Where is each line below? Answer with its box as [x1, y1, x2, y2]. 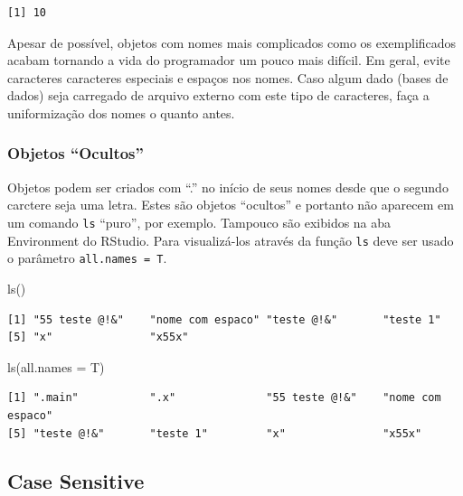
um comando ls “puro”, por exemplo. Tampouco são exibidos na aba [7, 212, 392, 231]
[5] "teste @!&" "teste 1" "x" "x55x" [7, 426, 422, 440]
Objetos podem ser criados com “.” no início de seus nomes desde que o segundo [7, 177, 449, 196]
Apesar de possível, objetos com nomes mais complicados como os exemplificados [7, 33, 457, 51]
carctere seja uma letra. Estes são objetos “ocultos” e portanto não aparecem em [7, 195, 454, 214]
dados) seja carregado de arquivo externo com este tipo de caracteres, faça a [7, 86, 430, 105]
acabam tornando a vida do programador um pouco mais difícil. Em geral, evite [7, 51, 450, 70]
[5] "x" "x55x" [7, 331, 189, 344]
